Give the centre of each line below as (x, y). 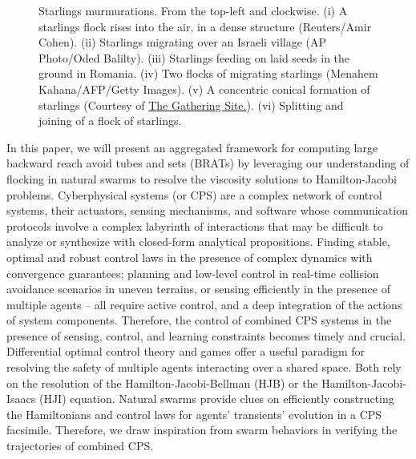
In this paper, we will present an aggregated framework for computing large (192, 147)
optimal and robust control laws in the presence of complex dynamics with (190, 257)
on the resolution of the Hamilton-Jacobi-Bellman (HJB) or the (162, 382)
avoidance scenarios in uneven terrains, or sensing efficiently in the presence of (198, 289)
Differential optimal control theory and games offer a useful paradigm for (186, 351)
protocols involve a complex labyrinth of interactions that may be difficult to (195, 225)
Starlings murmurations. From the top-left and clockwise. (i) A (193, 10)
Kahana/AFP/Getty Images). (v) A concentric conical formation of (204, 89)
